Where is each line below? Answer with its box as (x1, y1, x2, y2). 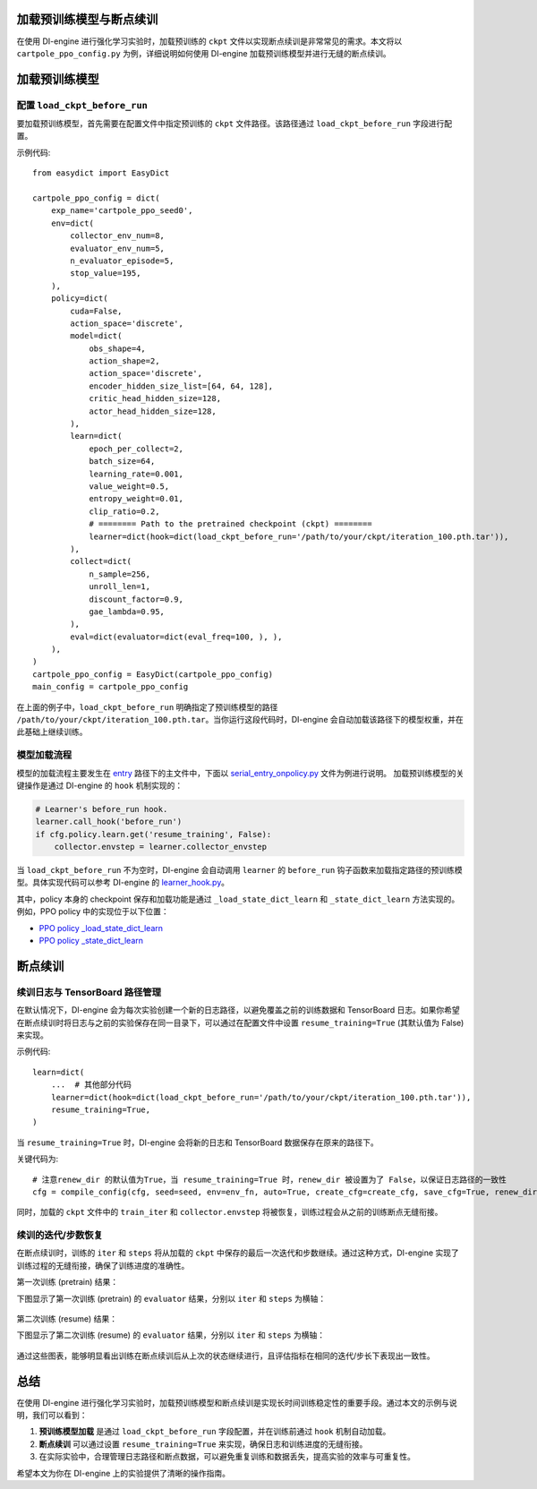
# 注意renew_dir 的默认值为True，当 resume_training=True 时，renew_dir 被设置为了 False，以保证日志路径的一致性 (32, 1174, 507, 1185)
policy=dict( (50, 294, 108, 304)
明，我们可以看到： (16, 1410, 88, 1421)
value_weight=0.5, (89, 482, 170, 492)
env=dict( (50, 218, 94, 228)
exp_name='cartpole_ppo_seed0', (50, 206, 193, 216)
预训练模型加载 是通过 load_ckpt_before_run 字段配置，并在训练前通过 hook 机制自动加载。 (38, 1426, 391, 1437)
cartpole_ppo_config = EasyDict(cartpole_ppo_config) (32, 669, 273, 680)
